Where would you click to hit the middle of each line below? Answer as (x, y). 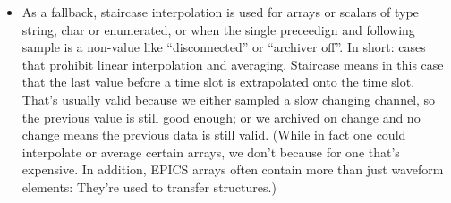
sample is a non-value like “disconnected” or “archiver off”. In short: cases (224, 47)
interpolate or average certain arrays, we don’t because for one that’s (211, 152)
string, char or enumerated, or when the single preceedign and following (218, 29)
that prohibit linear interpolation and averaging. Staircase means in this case (233, 64)
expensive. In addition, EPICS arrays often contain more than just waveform (233, 169)
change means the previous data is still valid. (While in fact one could (214, 135)
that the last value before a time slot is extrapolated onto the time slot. (218, 82)
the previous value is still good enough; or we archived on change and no (221, 117)
